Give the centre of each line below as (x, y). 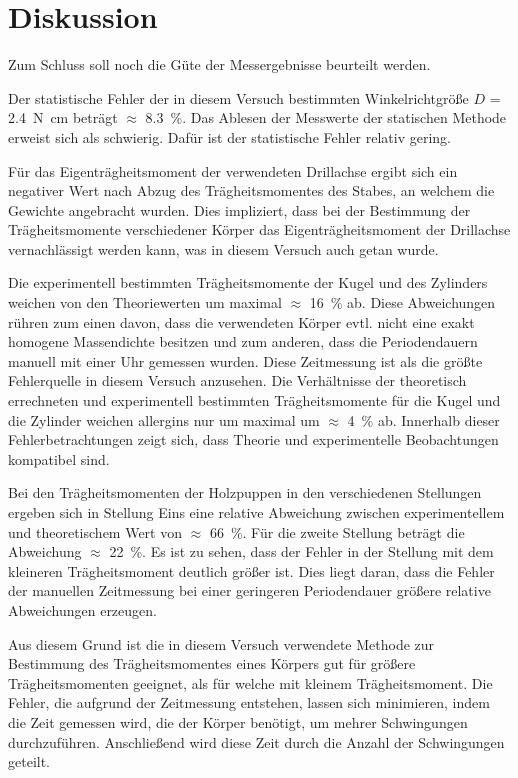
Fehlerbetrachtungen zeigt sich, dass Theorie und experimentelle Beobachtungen (253, 439)
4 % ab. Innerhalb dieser (423, 419)
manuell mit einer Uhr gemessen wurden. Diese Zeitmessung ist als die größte (245, 360)
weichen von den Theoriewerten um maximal (145, 302)
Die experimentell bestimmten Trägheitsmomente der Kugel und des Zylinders (248, 282)
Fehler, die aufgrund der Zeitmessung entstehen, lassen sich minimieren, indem (249, 702)
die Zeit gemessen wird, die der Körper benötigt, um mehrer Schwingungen (238, 721)
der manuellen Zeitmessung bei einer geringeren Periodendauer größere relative (249, 590)
